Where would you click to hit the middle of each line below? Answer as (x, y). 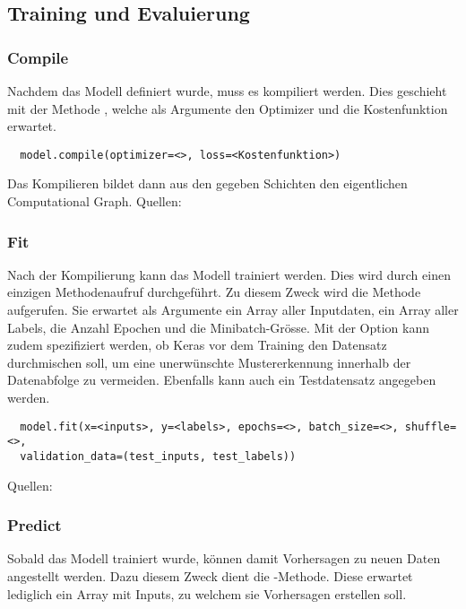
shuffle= (431, 426)
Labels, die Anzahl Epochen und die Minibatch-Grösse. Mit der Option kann (219, 327)
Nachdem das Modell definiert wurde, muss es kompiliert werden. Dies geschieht (227, 91)
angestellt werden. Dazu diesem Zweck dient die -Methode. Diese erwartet (210, 575)
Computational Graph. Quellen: (95, 201)
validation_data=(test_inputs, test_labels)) (158, 456)
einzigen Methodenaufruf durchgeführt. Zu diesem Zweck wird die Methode (214, 292)
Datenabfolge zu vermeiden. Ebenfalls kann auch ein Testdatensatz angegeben (222, 380)
